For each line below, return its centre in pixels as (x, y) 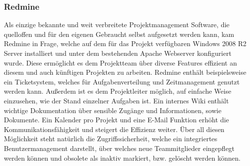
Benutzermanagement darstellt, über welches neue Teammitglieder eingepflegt (119, 148)
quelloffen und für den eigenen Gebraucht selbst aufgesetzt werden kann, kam (119, 34)
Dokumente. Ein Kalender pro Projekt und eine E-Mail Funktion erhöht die (117, 120)
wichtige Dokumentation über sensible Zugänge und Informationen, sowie (113, 110)
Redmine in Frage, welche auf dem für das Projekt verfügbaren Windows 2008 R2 (125, 43)
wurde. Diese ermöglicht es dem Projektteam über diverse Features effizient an (120, 62)
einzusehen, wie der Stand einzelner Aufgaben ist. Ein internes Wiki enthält (117, 100)
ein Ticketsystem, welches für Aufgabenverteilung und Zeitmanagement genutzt (122, 81)
